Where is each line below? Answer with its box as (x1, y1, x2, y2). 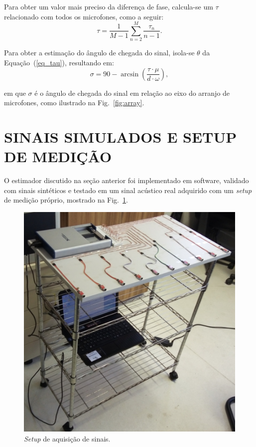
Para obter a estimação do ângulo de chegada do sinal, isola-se (4, 47, 195, 58)
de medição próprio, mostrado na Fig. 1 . (4, 195, 128, 205)
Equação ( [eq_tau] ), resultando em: (4, 57, 114, 67)
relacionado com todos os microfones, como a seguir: (4, 11, 164, 21)
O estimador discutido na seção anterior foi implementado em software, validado (4, 175, 249, 185)
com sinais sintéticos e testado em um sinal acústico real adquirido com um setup (4, 185, 252, 195)
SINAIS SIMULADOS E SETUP (4, 126, 237, 147)
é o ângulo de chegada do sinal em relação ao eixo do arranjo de (34, 87, 230, 98)
